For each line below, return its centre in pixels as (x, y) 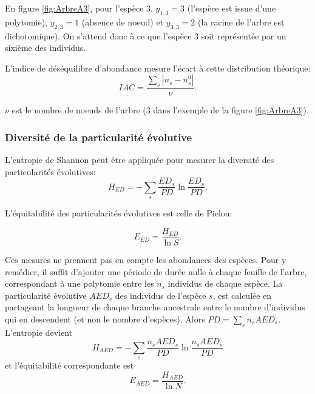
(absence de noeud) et (123, 22)
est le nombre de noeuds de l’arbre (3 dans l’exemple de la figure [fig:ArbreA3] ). (160, 110)
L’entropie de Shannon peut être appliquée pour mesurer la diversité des (140, 160)
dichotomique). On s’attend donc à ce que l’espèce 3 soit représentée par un (146, 35)
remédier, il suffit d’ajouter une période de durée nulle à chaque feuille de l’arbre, (156, 271)
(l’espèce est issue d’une (232, 8)
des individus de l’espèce (161, 295)
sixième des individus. (46, 48)
